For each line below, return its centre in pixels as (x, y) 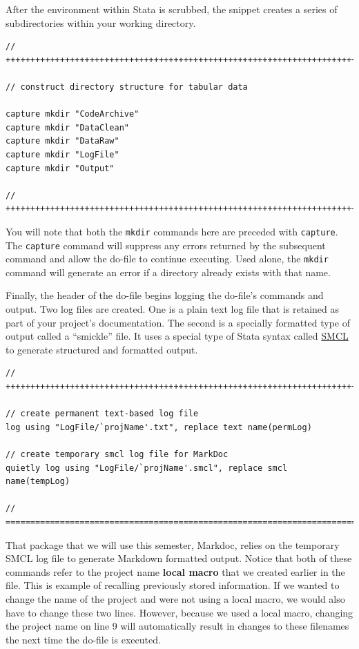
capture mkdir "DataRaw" (62, 141)
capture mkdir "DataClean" (67, 127)
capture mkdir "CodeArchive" (72, 114)
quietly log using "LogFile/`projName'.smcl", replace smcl (147, 468)
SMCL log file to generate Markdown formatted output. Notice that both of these (179, 558)
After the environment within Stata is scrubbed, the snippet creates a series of (172, 9)
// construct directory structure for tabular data (127, 87)
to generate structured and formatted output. (102, 349)
